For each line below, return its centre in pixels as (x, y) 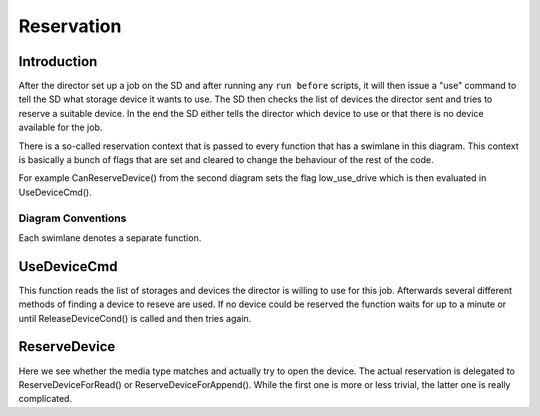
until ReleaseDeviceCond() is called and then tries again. (135, 318)
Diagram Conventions (72, 218)
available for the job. (60, 127)
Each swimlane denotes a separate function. (110, 237)
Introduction (58, 61)
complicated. (45, 399)
